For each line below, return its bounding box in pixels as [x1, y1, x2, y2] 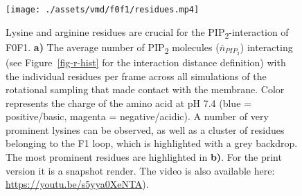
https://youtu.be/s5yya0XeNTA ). [6, 177, 149, 191]
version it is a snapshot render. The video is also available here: [6, 163, 275, 177]
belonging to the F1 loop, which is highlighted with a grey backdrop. [6, 136, 298, 150]
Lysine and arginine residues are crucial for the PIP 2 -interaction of [6, 24, 289, 41]
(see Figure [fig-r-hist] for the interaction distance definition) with [6, 55, 286, 69]
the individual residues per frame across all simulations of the [6, 68, 267, 83]
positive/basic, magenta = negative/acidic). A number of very [6, 109, 269, 124]
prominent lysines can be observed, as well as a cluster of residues [6, 122, 285, 137]
